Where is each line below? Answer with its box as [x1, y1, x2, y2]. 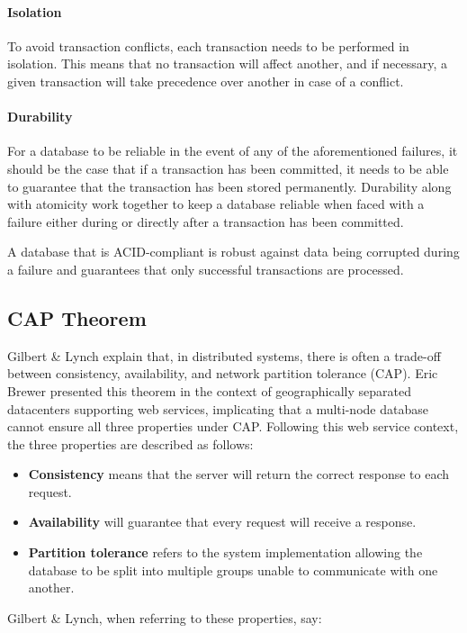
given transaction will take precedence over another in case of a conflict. [7, 71, 404, 90]
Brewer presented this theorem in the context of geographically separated [7, 381, 412, 400]
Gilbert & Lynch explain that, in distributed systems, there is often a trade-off [7, 346, 441, 365]
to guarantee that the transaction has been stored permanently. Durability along [7, 176, 452, 195]
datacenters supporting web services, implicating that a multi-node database [7, 399, 428, 418]
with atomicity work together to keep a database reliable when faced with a [7, 194, 425, 213]
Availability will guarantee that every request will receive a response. [28, 512, 417, 531]
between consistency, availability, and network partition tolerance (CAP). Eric [7, 364, 438, 383]
